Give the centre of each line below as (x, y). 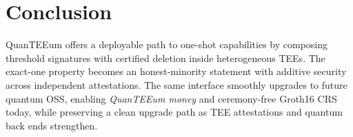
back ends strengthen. (52, 125)
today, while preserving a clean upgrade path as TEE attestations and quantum (174, 112)
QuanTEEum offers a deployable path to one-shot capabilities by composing (167, 44)
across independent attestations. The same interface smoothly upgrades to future (176, 84)
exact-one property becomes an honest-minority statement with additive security (176, 71)
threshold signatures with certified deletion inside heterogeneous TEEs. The (165, 57)
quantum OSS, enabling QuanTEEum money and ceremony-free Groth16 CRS (171, 98)
